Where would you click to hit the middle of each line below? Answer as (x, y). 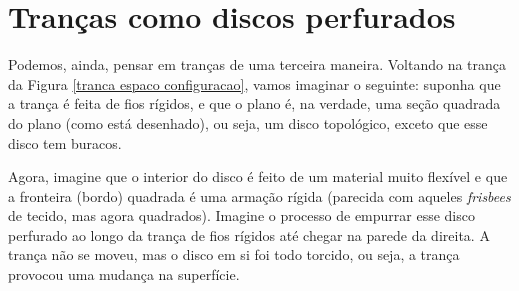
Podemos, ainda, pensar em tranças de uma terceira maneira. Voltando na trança (257, 64)
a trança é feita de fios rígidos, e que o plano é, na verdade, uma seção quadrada (254, 103)
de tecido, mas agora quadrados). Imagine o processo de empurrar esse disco (241, 215)
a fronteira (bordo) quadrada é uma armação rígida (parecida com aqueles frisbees (259, 195)
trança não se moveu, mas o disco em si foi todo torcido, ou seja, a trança (234, 254)
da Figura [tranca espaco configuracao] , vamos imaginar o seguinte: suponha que (254, 83)
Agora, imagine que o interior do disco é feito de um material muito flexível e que (258, 176)
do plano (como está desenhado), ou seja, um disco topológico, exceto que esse (248, 122)
